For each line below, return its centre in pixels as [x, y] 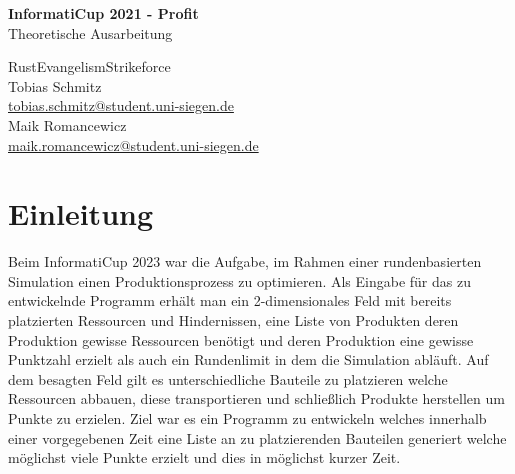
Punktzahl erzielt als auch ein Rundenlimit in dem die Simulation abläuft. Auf [248, 359]
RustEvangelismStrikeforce [89, 66]
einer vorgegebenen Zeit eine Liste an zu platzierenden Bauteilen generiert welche [257, 437]
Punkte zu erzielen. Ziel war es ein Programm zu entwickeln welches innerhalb [247, 418]
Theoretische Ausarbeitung [90, 32]
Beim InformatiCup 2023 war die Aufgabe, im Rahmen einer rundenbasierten [245, 261]
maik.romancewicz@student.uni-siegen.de [133, 144]
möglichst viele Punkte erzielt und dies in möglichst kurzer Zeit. [204, 457]
